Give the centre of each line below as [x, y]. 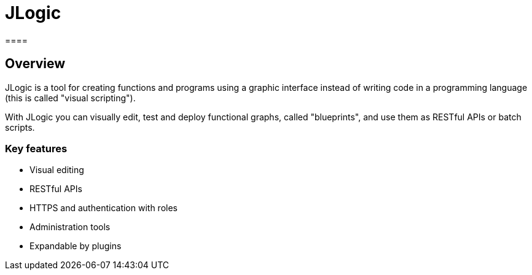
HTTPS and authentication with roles [104, 208]
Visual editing [57, 170]
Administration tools [70, 227]
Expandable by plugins [76, 246]
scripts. [20, 127]
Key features [36, 148]
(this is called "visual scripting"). [70, 98]
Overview [35, 64]
